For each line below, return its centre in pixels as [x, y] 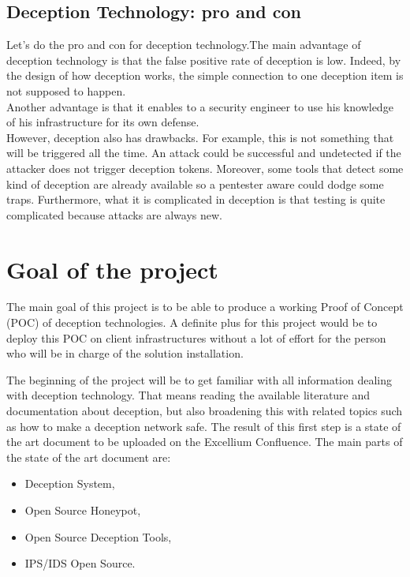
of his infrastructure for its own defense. [103, 122]
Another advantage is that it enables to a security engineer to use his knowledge [200, 106]
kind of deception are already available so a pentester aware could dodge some [195, 184]
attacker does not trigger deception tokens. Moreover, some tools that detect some [205, 168]
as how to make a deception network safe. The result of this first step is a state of [204, 426]
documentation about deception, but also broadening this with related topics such [205, 411]
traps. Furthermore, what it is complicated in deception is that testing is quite [196, 199]
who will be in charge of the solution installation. [125, 353]
